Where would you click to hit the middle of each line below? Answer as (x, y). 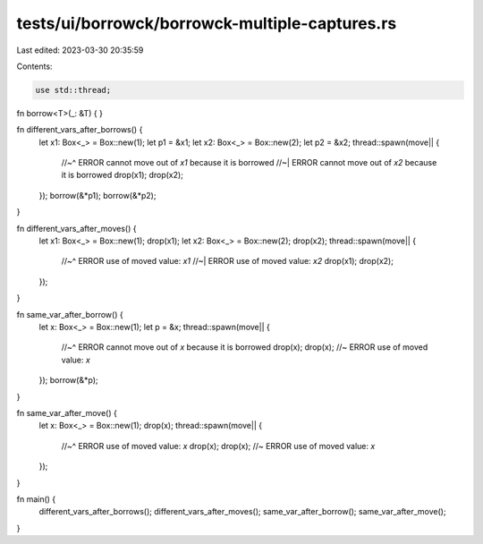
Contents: (34, 66)
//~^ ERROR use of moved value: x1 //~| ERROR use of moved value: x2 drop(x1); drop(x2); (227, 261)
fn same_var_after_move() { (67, 412)
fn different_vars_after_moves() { (76, 228)
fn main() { (36, 499)
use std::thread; (73, 90)
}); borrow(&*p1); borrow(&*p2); (97, 195)
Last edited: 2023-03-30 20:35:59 (80, 50)
